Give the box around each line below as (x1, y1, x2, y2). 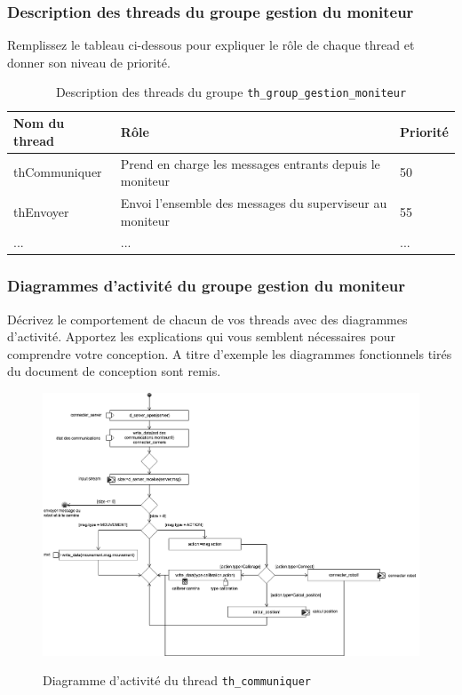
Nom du (13, 114, 65, 132)
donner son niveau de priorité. (7, 52, 171, 71)
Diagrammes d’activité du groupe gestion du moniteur (7, 275, 406, 297)
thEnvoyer (13, 202, 69, 220)
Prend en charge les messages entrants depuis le (120, 154, 380, 172)
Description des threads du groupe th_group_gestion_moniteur (55, 83, 407, 101)
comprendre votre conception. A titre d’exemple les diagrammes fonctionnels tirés (7, 344, 452, 363)
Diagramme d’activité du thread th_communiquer (43, 671, 311, 690)
